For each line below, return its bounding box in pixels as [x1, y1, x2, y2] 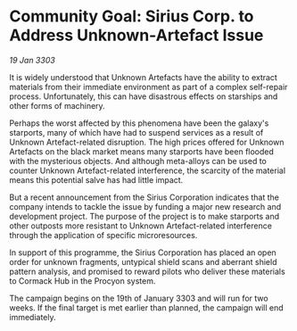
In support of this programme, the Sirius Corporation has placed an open [9, 247, 276, 258]
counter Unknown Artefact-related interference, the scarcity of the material [9, 165, 286, 176]
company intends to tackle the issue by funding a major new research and [9, 201, 282, 211]
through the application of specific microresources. [9, 229, 198, 240]
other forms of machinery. [9, 100, 105, 111]
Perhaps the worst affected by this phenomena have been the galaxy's [9, 118, 269, 128]
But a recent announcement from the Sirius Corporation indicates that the [9, 192, 279, 203]
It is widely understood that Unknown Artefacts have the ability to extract [9, 71, 278, 82]
